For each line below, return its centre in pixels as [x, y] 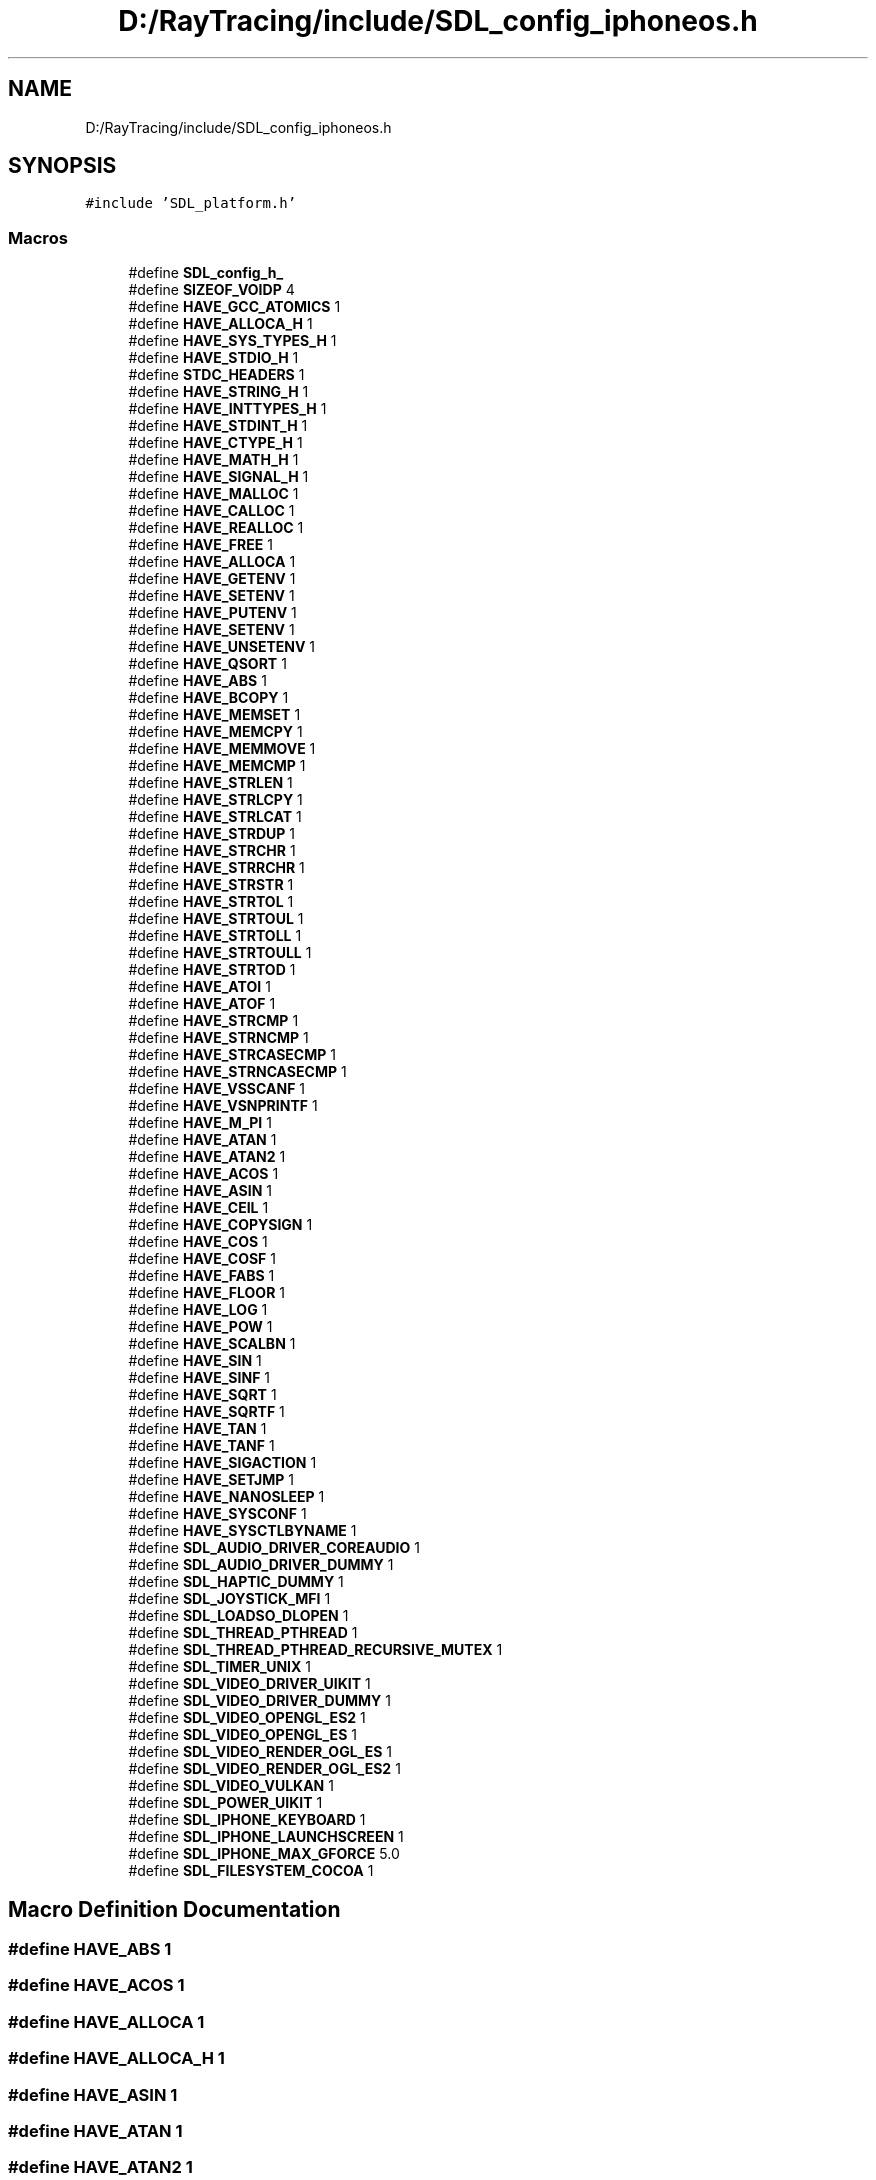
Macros [38, 237]
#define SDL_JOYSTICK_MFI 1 [229, 1599]
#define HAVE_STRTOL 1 [211, 902]
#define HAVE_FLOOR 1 [206, 1293]
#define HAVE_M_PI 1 [200, 1123]
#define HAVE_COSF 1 [202, 1259]
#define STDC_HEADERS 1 [216, 375]
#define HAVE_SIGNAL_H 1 [218, 477]
